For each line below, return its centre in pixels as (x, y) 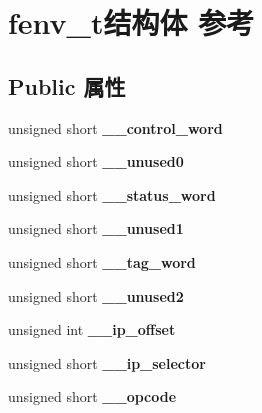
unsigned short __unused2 (96, 295)
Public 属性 (67, 85)
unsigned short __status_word (112, 194)
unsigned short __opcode (92, 396)
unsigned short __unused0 (96, 161)
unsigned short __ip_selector (107, 362)
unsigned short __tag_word (102, 261)
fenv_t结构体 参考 (131, 22)
